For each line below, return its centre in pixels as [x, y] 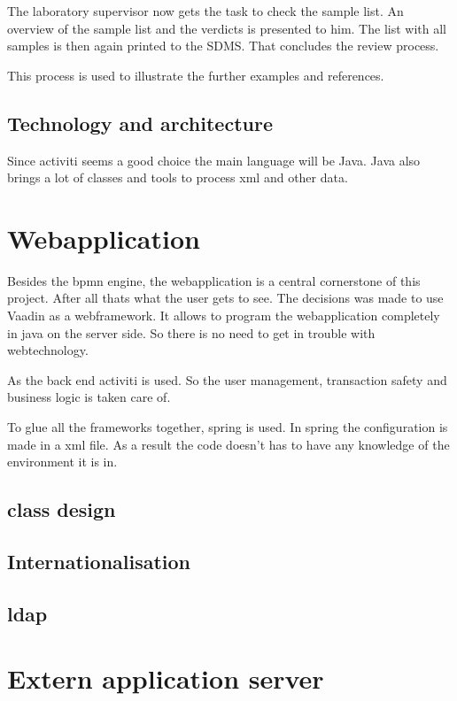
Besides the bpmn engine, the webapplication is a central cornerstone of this [214, 280]
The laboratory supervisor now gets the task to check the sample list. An [205, 11]
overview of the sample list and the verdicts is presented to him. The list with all [227, 28]
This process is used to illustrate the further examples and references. [196, 75]
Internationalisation [99, 561]
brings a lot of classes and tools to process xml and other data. [178, 177]
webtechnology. [48, 350]
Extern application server [166, 678]
